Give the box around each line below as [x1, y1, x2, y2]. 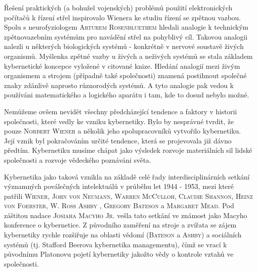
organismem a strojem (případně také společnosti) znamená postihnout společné [4, 70, 247, 81]
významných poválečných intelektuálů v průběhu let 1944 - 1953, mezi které [4, 181, 234, 191]
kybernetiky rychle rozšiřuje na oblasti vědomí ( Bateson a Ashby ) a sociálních [4, 229, 242, 240]
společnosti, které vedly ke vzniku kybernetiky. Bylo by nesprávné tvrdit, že [4, 116, 234, 126]
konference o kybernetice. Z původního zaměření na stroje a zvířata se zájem [4, 220, 237, 230]
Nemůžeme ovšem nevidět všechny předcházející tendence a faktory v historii [4, 106, 237, 116]
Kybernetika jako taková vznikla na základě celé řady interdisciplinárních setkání [4, 171, 250, 181]
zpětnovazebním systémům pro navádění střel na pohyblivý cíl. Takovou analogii [4, 31, 248, 42]
